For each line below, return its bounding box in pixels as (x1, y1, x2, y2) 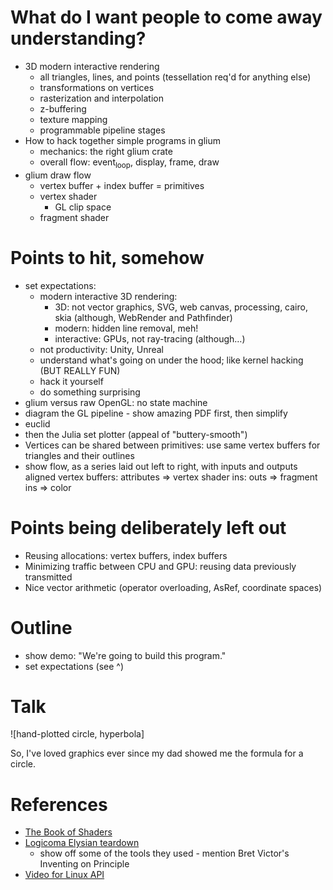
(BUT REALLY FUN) (39, 364, 121, 376)
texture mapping (39, 113, 108, 125)
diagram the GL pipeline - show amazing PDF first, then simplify (24, 407, 288, 419)
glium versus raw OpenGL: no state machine (24, 396, 208, 408)
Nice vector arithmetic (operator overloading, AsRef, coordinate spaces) (24, 581, 323, 593)
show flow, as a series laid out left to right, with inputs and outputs (24, 460, 298, 472)
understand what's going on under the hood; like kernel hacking (39, 354, 304, 366)
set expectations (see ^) (24, 660, 125, 672)
